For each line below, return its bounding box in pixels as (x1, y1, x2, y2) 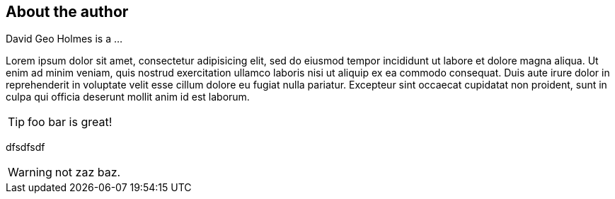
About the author (6, 3, 129, 21)
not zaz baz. (54, 165, 121, 180)
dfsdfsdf (6, 141, 45, 154)
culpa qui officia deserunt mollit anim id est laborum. (6, 91, 250, 103)
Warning (8, 165, 52, 180)
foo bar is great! (28, 115, 113, 130)
